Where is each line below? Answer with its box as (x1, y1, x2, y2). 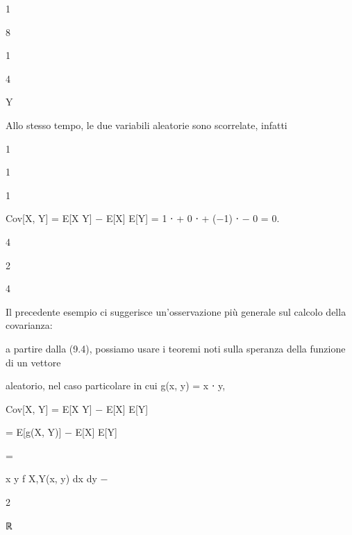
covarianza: (6, 318, 53, 332)
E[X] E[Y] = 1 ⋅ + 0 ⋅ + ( (106, 211, 217, 226)
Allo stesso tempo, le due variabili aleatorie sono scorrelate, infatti (6, 117, 287, 132)
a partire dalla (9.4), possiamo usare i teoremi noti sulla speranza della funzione (6, 341, 346, 355)
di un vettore (6, 355, 61, 369)
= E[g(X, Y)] (6, 425, 62, 439)
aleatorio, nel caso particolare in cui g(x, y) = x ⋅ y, (6, 378, 226, 393)
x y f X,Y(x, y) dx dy (6, 471, 97, 486)
